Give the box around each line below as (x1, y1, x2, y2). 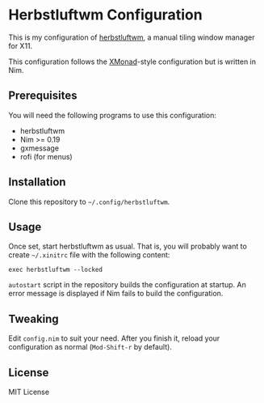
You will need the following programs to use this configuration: (8, 110, 216, 120)
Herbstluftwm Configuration (8, 6, 203, 24)
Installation (8, 176, 66, 189)
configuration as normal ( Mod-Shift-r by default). (8, 342, 172, 352)
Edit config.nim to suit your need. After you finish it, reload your (8, 333, 220, 343)
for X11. (8, 40, 33, 50)
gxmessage (19, 143, 59, 153)
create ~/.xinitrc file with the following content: (8, 250, 170, 260)
